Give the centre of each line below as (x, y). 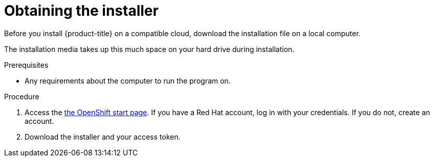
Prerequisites (26, 65)
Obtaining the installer (81, 11)
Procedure (22, 96)
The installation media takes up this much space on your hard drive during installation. (149, 49)
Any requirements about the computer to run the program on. (128, 81)
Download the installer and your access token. (103, 137)
